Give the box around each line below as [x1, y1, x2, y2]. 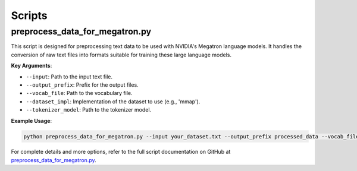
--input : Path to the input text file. [26, 73, 113, 80]
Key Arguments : [11, 62, 52, 69]
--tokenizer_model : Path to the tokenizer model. [26, 106, 152, 113]
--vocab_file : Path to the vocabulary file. [26, 90, 133, 97]
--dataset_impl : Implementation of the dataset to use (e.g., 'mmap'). [26, 98, 201, 105]
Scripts [11, 9, 48, 22]
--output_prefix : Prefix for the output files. [26, 81, 139, 88]
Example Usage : [11, 117, 52, 124]
